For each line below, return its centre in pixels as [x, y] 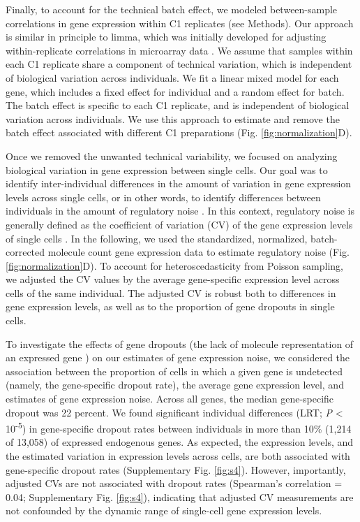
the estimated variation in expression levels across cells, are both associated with [178, 456]
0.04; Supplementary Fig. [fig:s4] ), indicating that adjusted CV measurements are [180, 496]
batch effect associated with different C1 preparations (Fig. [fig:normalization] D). [179, 132]
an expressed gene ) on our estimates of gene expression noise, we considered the [178, 357]
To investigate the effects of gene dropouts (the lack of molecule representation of [180, 343]
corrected [25, 252]
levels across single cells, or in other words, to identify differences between [163, 197]
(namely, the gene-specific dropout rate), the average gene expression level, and [175, 385]
